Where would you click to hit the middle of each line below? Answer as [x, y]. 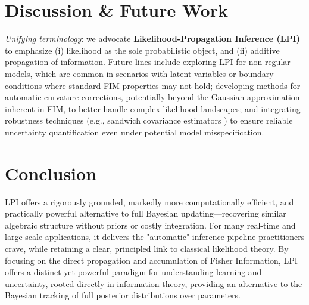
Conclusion [51, 173]
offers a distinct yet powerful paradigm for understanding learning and [133, 272]
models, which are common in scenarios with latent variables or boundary [139, 73]
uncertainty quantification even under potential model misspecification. [135, 132]
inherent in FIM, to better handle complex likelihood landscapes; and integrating [153, 108]
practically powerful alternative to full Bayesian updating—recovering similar [146, 213]
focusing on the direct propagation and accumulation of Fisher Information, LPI [151, 260]
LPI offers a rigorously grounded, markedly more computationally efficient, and [149, 201]
